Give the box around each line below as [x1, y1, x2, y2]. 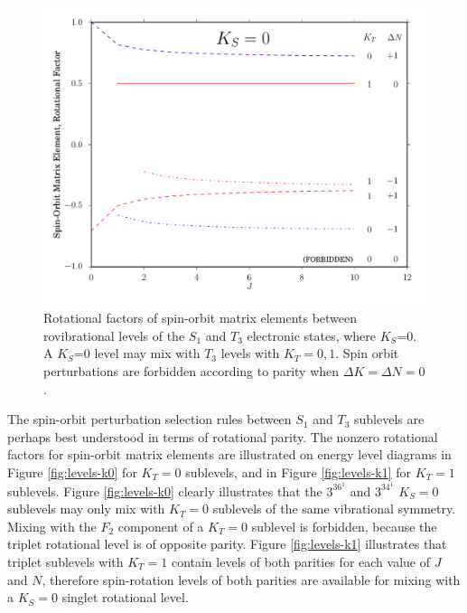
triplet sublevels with [7, 552, 124, 571]
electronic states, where [247, 325, 377, 344]
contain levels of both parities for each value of [171, 552, 430, 571]
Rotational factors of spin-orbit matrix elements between [43, 308, 358, 327]
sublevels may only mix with [7, 499, 165, 518]
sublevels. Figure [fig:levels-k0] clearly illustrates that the [7, 481, 322, 500]
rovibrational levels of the [43, 325, 185, 344]
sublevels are [354, 410, 425, 429]
